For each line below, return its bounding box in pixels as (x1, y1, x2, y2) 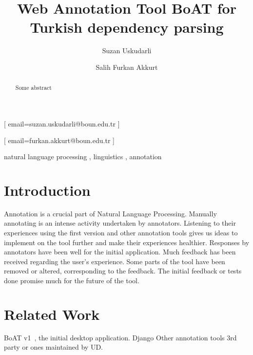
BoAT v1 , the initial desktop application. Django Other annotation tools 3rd (4, 332, 237, 342)
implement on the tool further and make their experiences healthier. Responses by (4, 237, 250, 247)
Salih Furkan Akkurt (96, 62, 158, 72)
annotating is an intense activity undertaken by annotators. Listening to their (4, 218, 236, 228)
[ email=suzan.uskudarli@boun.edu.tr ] (4, 118, 120, 128)
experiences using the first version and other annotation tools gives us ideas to (4, 228, 238, 238)
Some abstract (15, 84, 52, 92)
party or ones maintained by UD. (4, 342, 103, 352)
